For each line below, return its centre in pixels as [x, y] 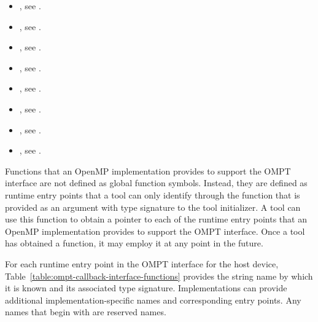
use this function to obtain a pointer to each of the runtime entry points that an [156, 219]
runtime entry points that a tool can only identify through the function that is [153, 194]
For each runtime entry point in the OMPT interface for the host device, [142, 263]
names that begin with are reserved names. [86, 312]
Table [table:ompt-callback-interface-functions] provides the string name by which [159, 276]
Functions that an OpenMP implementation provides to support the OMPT [148, 171]
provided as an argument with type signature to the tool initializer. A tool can [153, 207]
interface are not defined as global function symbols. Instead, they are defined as [156, 183]
